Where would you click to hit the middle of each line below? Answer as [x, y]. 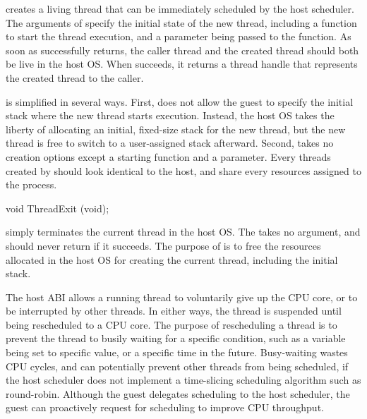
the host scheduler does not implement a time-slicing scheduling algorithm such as [183, 380]
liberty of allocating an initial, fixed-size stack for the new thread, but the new [176, 129]
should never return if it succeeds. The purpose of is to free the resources [163, 245]
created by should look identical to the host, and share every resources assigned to [183, 170]
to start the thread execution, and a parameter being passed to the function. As [179, 36]
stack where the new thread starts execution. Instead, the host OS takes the [170, 115]
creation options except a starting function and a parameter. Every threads [168, 156]
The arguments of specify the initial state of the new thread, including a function [181, 22]
